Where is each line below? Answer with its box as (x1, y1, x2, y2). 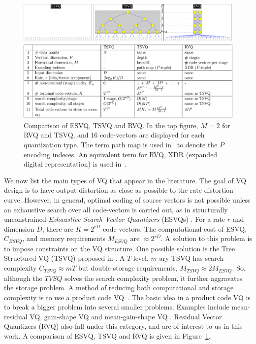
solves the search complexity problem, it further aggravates (64, 273, 243, 283)
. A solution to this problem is (160, 233, 252, 243)
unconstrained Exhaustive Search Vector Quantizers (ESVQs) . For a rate (4, 214, 225, 224)
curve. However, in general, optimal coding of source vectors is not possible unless (4, 195, 251, 205)
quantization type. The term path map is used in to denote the (24, 139, 218, 150)
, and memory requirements (22, 233, 106, 243)
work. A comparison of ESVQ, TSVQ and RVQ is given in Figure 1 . (4, 331, 211, 341)
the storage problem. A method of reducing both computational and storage (4, 282, 234, 293)
